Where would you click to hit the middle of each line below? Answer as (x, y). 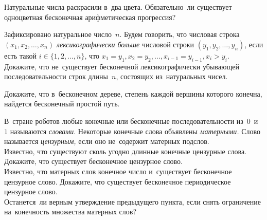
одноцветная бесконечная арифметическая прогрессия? (90, 17)
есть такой (21, 55)
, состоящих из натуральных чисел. (172, 76)
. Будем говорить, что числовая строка (180, 34)
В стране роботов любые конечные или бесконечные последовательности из (124, 121)
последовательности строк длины (56, 76)
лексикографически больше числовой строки (125, 44)
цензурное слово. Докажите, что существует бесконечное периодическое (118, 181)
